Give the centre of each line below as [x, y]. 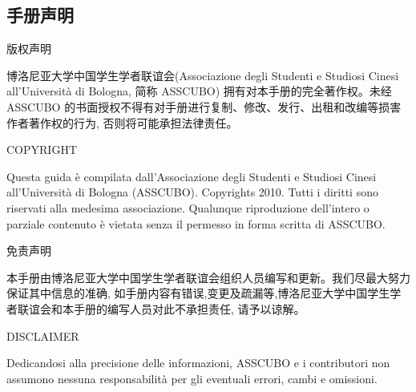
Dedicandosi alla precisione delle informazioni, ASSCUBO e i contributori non [198, 363]
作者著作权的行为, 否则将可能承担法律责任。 [122, 122]
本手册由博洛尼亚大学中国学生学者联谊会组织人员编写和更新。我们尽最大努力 [208, 277]
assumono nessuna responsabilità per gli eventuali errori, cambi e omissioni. [192, 378]
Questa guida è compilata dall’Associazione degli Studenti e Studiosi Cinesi [192, 176]
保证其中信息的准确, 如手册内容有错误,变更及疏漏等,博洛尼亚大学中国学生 [198, 293]
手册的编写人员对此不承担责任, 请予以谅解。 [189, 308]
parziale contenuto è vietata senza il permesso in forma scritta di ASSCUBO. [196, 223]
